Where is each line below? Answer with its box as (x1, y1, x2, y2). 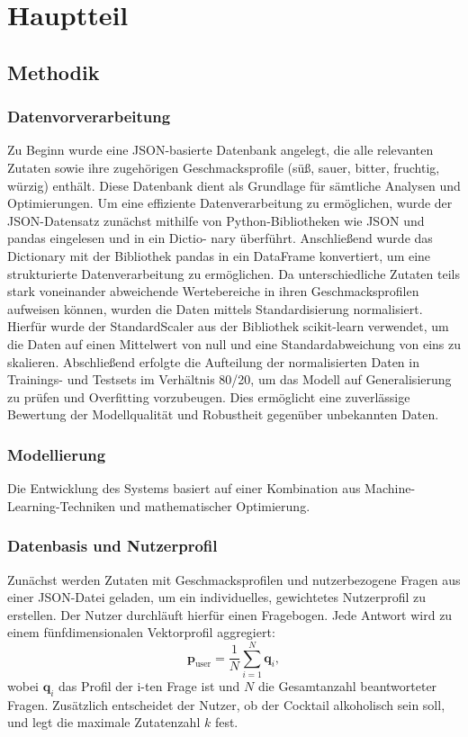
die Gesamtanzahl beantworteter (257, 677, 437, 695)
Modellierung (7, 443, 106, 465)
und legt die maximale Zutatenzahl (7, 713, 201, 732)
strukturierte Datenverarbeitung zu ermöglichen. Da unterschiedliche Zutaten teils (7, 264, 460, 283)
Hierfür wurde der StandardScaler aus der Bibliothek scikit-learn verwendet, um (7, 317, 449, 336)
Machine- (364, 479, 416, 498)
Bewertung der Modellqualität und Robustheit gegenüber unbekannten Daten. (7, 405, 439, 424)
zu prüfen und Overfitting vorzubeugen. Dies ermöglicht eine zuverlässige (7, 387, 410, 406)
